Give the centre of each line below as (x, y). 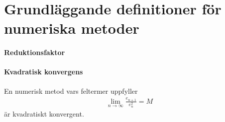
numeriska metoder (72, 28)
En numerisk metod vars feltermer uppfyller (71, 91)
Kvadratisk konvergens (44, 72)
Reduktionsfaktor (35, 52)
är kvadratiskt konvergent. (44, 113)
